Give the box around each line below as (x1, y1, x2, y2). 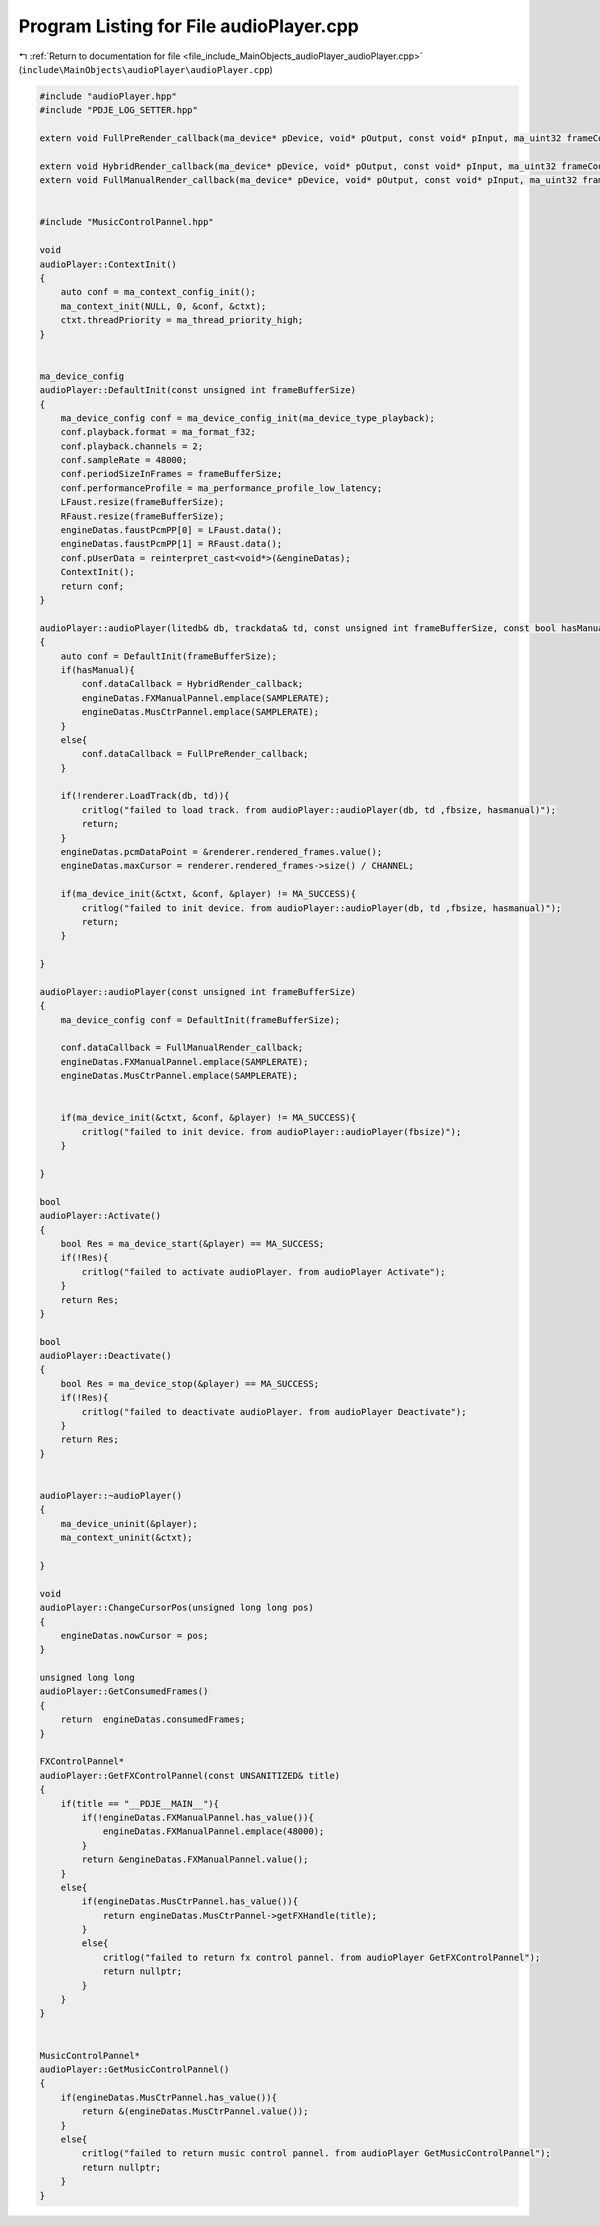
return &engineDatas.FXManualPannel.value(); (81, 1854, 309, 1865)
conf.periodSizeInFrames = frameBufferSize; (60, 468, 283, 480)
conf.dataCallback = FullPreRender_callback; (81, 748, 309, 760)
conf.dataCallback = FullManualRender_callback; (60, 1042, 304, 1054)
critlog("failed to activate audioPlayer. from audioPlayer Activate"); (81, 1266, 446, 1277)
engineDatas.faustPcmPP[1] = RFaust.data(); (60, 538, 283, 550)
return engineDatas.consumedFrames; (60, 1714, 246, 1725)
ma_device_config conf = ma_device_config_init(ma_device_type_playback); (60, 412, 435, 424)
